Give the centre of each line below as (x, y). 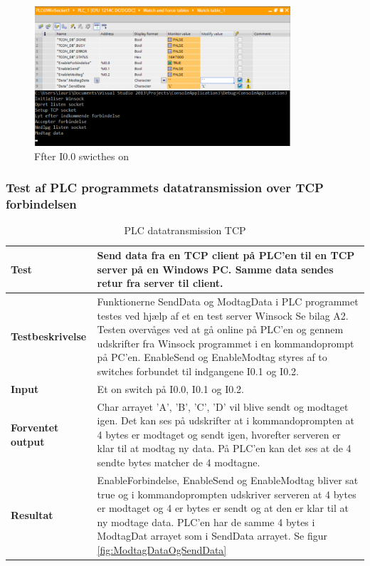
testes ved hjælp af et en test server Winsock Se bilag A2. (223, 315)
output (28, 441)
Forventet (35, 428)
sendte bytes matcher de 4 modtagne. (179, 462)
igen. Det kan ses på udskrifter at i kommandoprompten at (226, 420)
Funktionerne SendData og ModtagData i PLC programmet (228, 302)
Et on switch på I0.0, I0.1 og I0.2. (170, 388)
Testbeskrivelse (49, 336)
